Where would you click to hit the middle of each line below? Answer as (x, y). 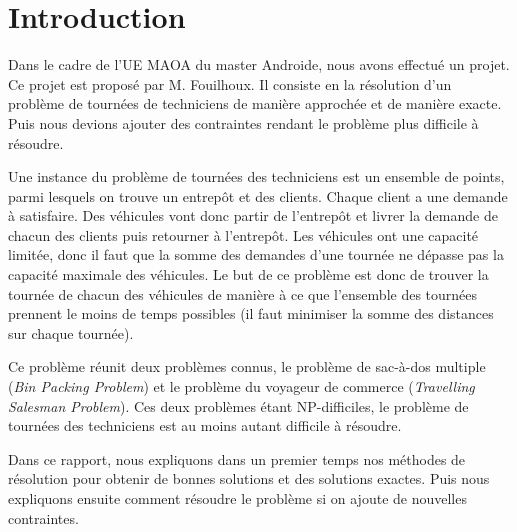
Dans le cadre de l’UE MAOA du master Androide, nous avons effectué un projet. (259, 64)
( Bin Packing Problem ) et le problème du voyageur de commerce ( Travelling (241, 386)
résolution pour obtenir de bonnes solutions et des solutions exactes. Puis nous (249, 478)
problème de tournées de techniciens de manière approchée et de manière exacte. (255, 103)
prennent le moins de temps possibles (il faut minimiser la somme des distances (251, 313)
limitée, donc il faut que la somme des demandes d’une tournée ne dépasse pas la (256, 254)
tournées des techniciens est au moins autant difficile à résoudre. (205, 425)
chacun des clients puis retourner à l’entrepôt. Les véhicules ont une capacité (243, 234)
